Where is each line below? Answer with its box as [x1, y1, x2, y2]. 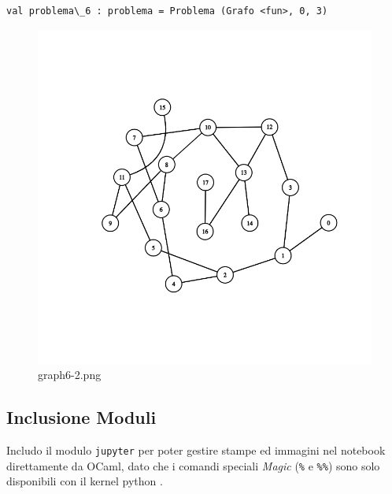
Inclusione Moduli [6, 405, 157, 429]
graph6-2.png [38, 366, 102, 383]
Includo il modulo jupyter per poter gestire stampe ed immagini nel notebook [6, 441, 386, 458]
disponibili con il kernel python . [6, 473, 163, 489]
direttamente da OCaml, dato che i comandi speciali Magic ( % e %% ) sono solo [6, 457, 380, 474]
